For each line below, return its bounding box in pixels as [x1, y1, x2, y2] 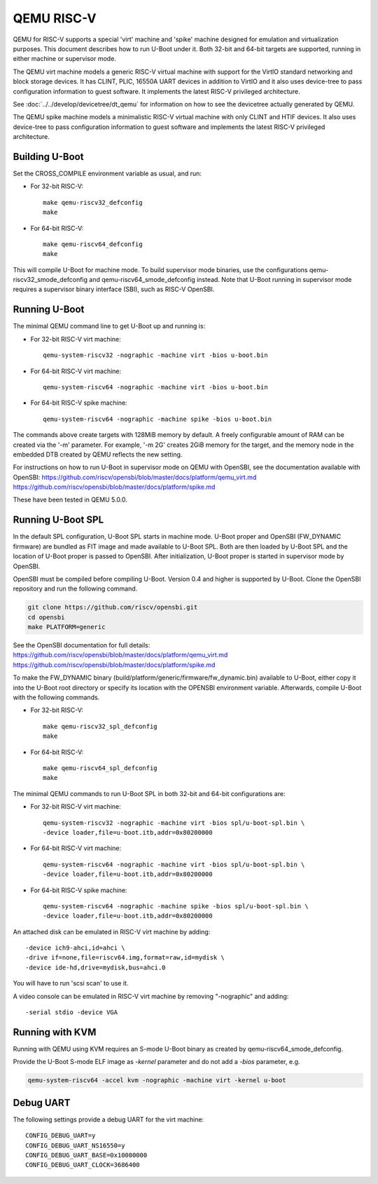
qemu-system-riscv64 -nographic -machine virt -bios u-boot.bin [43, 383, 269, 391]
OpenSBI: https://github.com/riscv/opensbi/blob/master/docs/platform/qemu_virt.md [13, 473, 257, 481]
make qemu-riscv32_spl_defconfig [43, 722, 157, 730]
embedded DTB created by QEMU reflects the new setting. [13, 450, 183, 459]
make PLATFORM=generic [27, 623, 106, 631]
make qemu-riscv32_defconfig [43, 199, 143, 206]
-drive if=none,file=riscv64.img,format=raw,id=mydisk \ [25, 954, 225, 962]
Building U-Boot [13, 151, 84, 163]
